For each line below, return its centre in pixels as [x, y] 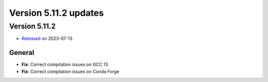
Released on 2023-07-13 [47, 39]
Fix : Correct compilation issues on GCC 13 [65, 65]
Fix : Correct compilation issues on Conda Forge [70, 71]
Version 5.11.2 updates [57, 13]
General [22, 53]
